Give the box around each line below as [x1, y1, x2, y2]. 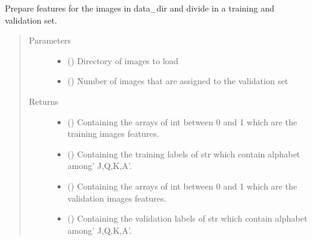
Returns [28, 94, 59, 107]
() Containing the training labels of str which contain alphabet [67, 147, 300, 160]
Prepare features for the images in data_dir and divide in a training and [5, 2, 274, 14]
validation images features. [67, 191, 167, 204]
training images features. [67, 127, 159, 140]
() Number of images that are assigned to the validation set [67, 74, 288, 87]
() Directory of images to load [67, 54, 179, 67]
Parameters [28, 34, 71, 47]
